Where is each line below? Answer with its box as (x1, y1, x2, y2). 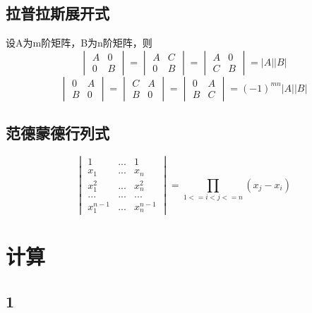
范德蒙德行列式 (6, 122, 109, 144)
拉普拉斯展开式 (6, 2, 109, 24)
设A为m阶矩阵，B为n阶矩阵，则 (6, 35, 152, 50)
